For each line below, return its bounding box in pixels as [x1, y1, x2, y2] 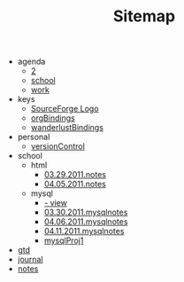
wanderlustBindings [30, 122, 104, 133]
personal [17, 131, 50, 143]
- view [43, 198, 68, 208]
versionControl [30, 141, 86, 152]
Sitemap [112, 6, 176, 27]
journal [17, 255, 43, 265]
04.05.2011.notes [43, 179, 106, 190]
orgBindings [30, 113, 75, 123]
